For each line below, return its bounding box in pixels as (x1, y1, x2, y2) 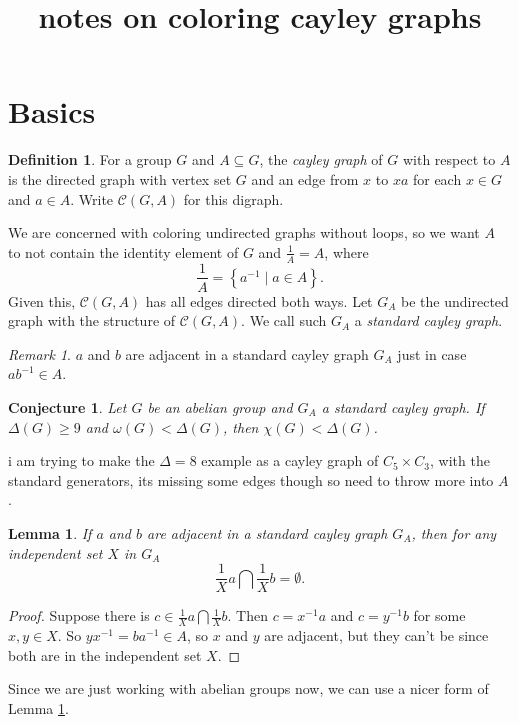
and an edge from (251, 168, 359, 189)
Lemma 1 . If (8, 522, 92, 543)
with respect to (402, 149, 496, 170)
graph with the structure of (8, 310, 176, 331)
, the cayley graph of (259, 149, 383, 170)
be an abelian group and (147, 396, 293, 417)
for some (413, 605, 466, 626)
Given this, (8, 290, 76, 311)
